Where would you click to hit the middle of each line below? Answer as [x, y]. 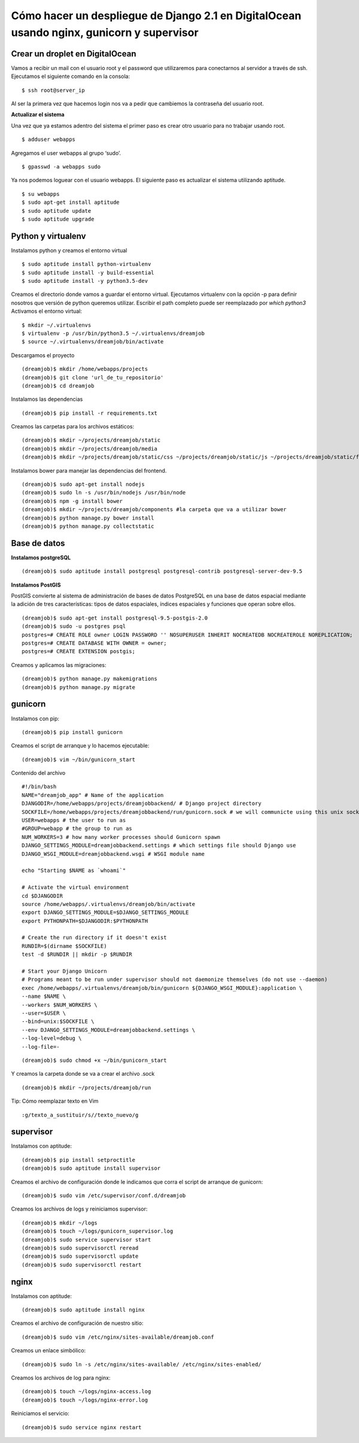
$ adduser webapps [49, 140]
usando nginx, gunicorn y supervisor [105, 32]
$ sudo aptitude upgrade [58, 219]
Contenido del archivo [38, 773]
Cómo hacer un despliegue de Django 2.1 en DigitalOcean [156, 16]
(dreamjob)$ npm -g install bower [72, 501]
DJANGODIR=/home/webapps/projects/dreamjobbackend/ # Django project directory [142, 804]
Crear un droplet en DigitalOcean [74, 54]
